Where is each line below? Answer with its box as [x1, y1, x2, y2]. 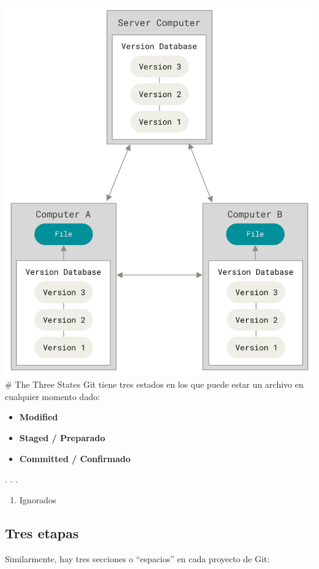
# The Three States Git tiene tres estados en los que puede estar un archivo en [5, 378, 304, 391]
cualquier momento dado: [5, 390, 100, 402]
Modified [19, 410, 58, 423]
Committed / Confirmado [19, 452, 131, 465]
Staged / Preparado [19, 431, 106, 444]
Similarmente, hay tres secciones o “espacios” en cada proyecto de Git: [5, 552, 270, 565]
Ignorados [19, 493, 56, 506]
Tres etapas [5, 523, 79, 542]
